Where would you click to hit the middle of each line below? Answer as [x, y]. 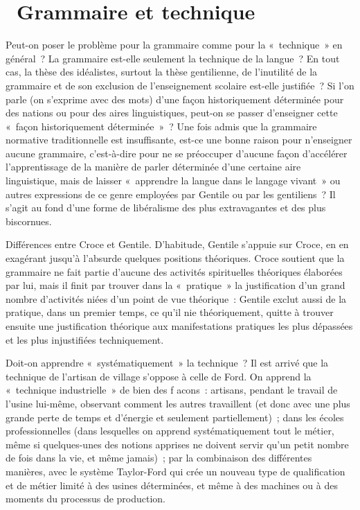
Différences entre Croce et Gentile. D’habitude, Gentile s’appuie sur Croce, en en [177, 244]
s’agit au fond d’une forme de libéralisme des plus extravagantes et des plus [166, 208]
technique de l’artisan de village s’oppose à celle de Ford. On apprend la [159, 376]
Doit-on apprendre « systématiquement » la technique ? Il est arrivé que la [167, 363]
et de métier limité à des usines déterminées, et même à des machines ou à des [172, 485]
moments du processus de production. [85, 499]
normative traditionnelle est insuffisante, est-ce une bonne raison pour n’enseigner [179, 140]
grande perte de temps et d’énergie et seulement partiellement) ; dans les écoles [175, 417]
